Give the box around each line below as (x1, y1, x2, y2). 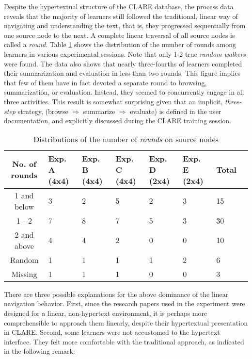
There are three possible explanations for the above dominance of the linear (4, 289, 229, 299)
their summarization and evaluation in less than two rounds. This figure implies (4, 68, 240, 78)
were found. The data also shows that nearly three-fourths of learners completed (4, 58, 242, 68)
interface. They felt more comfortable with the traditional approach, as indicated (4, 336, 244, 346)
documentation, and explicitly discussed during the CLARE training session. (4, 115, 231, 126)
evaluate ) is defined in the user (130, 106, 221, 116)
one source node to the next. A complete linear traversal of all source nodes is (4, 30, 235, 40)
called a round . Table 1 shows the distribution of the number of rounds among (4, 39, 236, 49)
